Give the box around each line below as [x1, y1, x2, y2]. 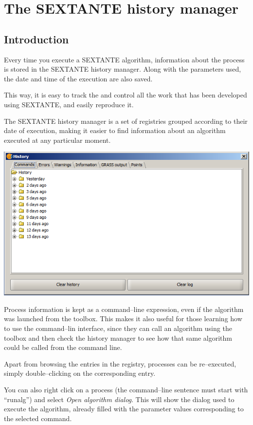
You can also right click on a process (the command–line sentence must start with [4, 385, 248, 395]
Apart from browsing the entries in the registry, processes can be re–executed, [4, 358, 236, 368]
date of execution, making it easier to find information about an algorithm [4, 125, 226, 135]
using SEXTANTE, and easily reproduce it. [4, 99, 134, 109]
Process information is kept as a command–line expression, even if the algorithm [4, 304, 244, 314]
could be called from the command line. [4, 342, 122, 352]
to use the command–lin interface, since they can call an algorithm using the [4, 323, 232, 333]
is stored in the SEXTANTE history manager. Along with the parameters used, [4, 64, 241, 74]
